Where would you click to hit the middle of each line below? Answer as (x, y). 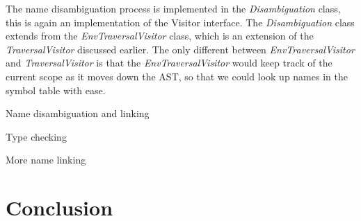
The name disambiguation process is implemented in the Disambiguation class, (173, 8)
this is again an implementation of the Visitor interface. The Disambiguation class (180, 22)
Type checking (36, 136)
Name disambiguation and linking (78, 113)
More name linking (46, 160)
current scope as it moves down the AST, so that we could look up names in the (177, 76)
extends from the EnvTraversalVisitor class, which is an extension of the (160, 36)
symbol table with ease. (56, 90)
